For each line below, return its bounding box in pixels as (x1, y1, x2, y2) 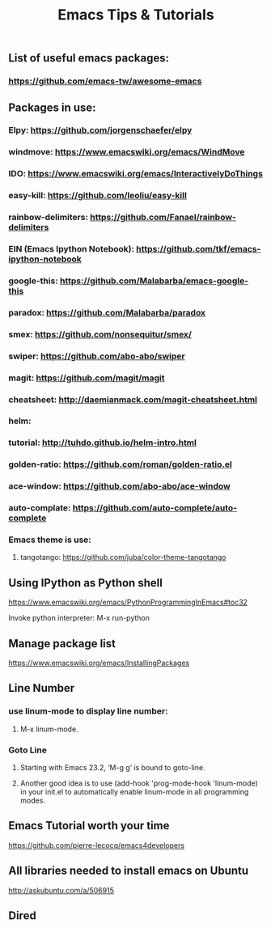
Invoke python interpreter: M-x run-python (8, 613, 150, 623)
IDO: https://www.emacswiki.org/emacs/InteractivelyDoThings (8, 168, 263, 180)
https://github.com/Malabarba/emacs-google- (59, 275, 249, 286)
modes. (19, 795, 46, 806)
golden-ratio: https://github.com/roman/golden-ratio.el (8, 459, 232, 470)
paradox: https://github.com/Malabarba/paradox (8, 307, 206, 318)
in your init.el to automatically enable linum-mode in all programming (19, 787, 249, 797)
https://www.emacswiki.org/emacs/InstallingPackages (8, 658, 190, 668)
